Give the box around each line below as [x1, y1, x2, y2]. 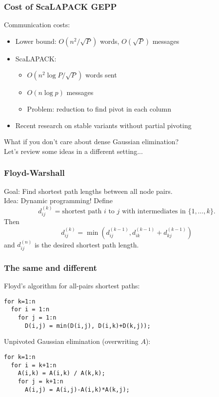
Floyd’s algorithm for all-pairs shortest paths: [4, 281, 140, 291]
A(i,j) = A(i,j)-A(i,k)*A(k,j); [24, 386, 130, 393]
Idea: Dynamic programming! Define [4, 195, 113, 206]
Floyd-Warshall [4, 167, 65, 179]
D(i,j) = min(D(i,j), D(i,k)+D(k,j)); [24, 322, 151, 329]
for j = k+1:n [18, 378, 63, 385]
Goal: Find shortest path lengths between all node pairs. [4, 186, 173, 196]
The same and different [4, 261, 97, 273]
